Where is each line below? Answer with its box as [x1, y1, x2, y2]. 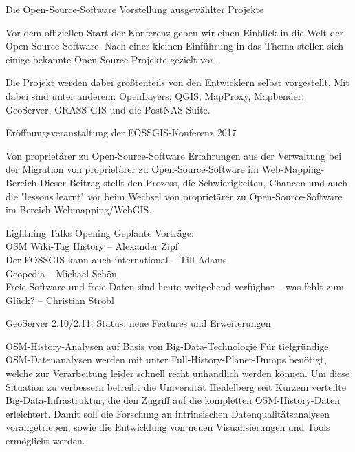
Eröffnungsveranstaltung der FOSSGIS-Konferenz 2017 [6, 125, 237, 140]
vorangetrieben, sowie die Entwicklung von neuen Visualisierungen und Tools [6, 420, 330, 434]
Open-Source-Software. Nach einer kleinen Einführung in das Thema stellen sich [6, 39, 343, 53]
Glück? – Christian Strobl [6, 292, 114, 307]
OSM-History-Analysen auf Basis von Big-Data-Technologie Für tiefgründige [6, 338, 329, 353]
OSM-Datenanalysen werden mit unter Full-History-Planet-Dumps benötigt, [6, 352, 327, 367]
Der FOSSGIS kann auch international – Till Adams [6, 252, 227, 266]
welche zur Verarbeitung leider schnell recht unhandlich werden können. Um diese [6, 366, 350, 380]
